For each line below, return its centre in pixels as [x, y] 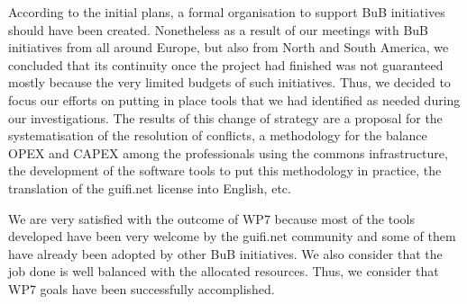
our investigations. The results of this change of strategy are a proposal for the [225, 117]
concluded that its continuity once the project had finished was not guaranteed [226, 64]
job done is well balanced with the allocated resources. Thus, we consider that [224, 271]
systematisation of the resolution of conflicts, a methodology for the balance [218, 135]
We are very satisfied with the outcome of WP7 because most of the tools [211, 218]
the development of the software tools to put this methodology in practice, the [225, 170]
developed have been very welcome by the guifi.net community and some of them [232, 236]
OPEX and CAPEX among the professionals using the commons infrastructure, [228, 152]
